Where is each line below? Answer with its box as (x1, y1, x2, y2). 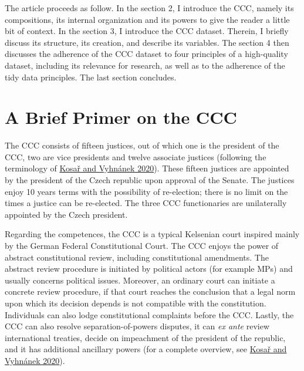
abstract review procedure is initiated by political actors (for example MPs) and (5, 262, 293, 275)
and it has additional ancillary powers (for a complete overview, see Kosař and (5, 343, 287, 355)
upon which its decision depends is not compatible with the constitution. (5, 297, 266, 309)
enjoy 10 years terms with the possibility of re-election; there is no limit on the (5, 185, 288, 197)
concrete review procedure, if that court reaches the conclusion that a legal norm (5, 285, 296, 298)
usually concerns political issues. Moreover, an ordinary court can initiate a (5, 274, 275, 286)
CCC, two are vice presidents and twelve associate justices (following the (5, 150, 266, 163)
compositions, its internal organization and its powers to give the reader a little (5, 13, 290, 25)
